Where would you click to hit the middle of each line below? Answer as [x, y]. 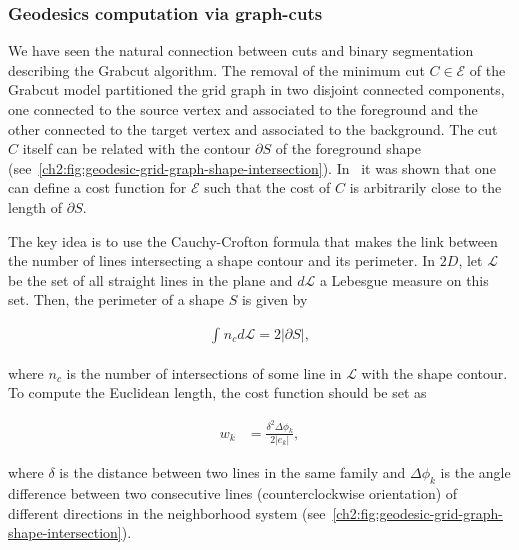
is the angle [475, 472]
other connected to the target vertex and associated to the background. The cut [253, 128]
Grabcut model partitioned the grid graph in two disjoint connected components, [256, 89]
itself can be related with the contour [136, 148]
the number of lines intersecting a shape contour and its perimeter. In [222, 260]
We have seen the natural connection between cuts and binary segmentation [241, 50]
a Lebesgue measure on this [404, 279]
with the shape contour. [434, 372]
